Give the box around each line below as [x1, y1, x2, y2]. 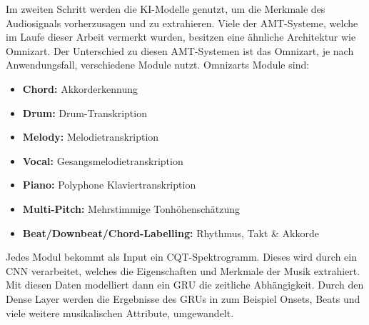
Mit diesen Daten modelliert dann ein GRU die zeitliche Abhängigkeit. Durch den [6, 277, 364, 292]
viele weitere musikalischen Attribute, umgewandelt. [6, 305, 234, 320]
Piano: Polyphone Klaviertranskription [22, 177, 196, 192]
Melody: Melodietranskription [22, 129, 159, 144]
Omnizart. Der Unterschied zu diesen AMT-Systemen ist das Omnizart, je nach [6, 43, 354, 58]
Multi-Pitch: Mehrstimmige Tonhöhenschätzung [22, 201, 241, 216]
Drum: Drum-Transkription [22, 105, 147, 120]
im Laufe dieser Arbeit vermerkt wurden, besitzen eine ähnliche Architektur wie [6, 29, 356, 44]
